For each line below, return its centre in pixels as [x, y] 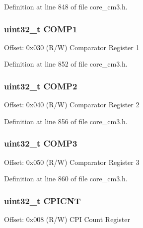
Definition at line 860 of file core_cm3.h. [66, 179]
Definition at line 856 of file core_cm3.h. [66, 121]
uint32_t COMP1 [41, 29]
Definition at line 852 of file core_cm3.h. [66, 64]
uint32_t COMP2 [41, 86]
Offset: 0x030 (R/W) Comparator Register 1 [72, 47]
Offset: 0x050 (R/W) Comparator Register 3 [72, 162]
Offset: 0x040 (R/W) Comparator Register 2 [72, 105]
